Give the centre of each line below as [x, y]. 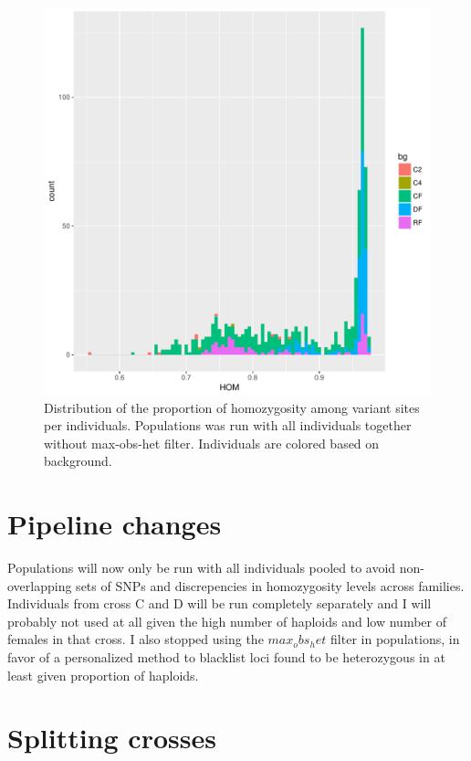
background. [78, 461]
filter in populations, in [395, 639]
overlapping [40, 585]
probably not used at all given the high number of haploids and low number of [227, 621]
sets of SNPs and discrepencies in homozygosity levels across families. [270, 585]
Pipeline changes [115, 524]
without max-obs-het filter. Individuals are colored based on [212, 443]
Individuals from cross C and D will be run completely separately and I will [220, 603]
